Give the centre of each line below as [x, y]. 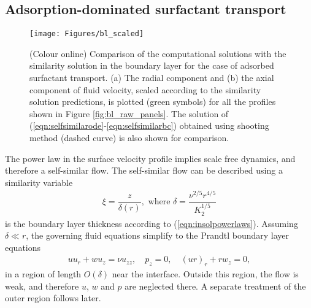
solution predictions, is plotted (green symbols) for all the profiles [153, 102]
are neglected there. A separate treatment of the [215, 286]
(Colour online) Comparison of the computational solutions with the [158, 53]
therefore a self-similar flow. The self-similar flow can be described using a [144, 170]
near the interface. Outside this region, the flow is [205, 274]
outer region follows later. [53, 298]
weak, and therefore [42, 286]
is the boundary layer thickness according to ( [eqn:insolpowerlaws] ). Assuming [152, 223]
